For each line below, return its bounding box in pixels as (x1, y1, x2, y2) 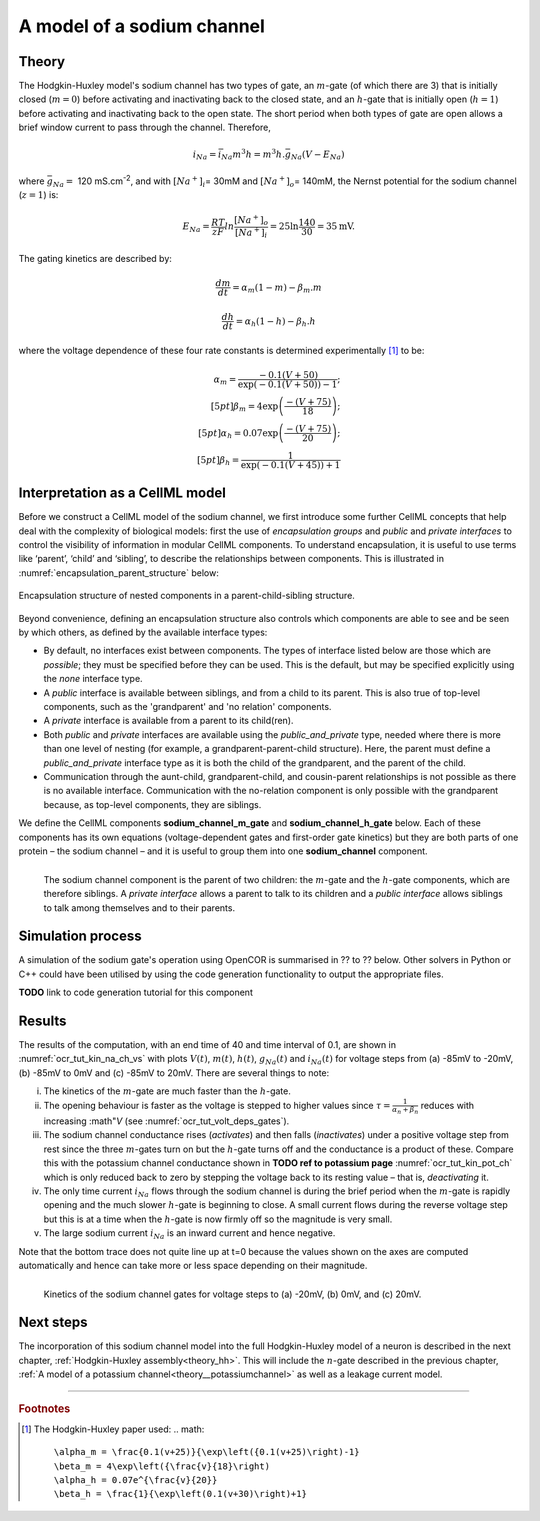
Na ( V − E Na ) (290, 149, 345, 162)
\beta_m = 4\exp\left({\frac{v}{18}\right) (53, 1460, 270, 1472)
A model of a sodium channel (18, 15, 265, 37)
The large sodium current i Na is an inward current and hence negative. (43, 1227, 336, 1241)
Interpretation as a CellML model (18, 485, 227, 502)
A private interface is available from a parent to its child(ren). (43, 715, 294, 727)
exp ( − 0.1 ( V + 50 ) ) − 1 (237, 378, 338, 390)
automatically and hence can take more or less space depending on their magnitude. (18, 1259, 368, 1271)
